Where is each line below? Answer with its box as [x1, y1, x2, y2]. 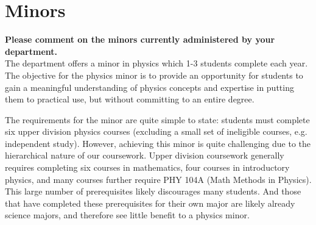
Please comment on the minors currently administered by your [5, 33, 275, 46]
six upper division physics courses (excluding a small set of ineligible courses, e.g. [5, 125, 307, 138]
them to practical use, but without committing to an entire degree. [5, 93, 255, 105]
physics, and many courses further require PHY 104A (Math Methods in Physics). [5, 173, 312, 185]
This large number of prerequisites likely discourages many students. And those [5, 185, 301, 198]
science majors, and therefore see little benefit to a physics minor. [5, 209, 250, 221]
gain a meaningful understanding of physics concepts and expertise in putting [5, 80, 294, 93]
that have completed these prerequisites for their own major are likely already [5, 196, 295, 209]
